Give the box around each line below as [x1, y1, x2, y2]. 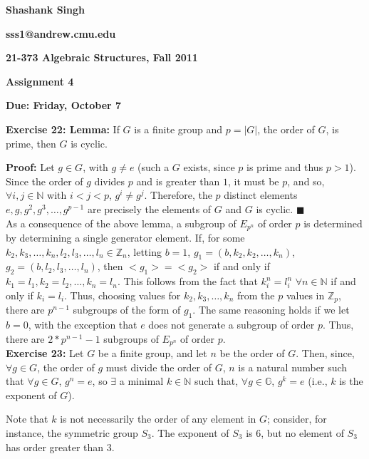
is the [339, 373, 363, 388]
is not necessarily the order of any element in [60, 411, 256, 426]
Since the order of [6, 173, 83, 188]
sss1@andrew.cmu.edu [6, 26, 116, 41]
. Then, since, [296, 346, 355, 361]
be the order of [219, 346, 285, 361]
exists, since [183, 160, 235, 175]
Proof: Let [6, 160, 55, 175]
